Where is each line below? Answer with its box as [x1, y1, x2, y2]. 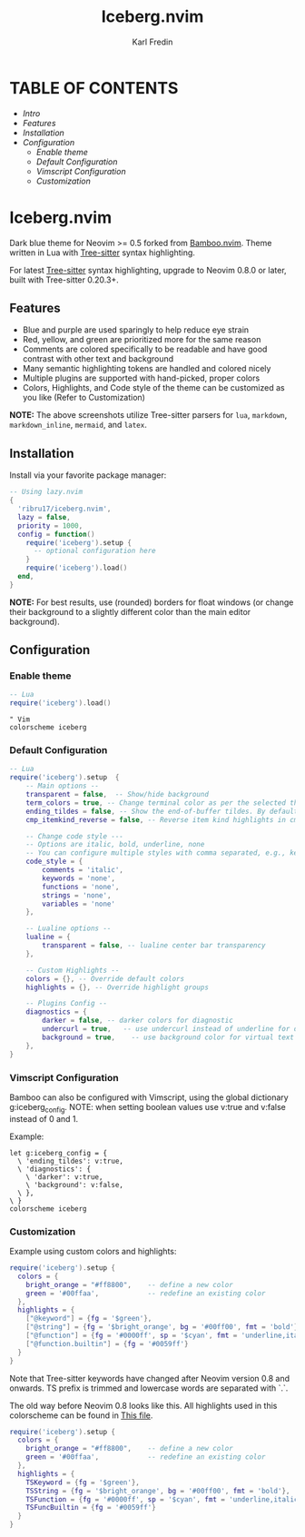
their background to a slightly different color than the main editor [9, 606, 251, 617]
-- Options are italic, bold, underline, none [25, 840, 205, 849]
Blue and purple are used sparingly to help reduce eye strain [22, 324, 250, 335]
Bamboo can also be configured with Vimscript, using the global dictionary [9, 1092, 289, 1103]
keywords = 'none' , [42, 874, 116, 883]
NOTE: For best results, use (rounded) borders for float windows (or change [9, 597, 294, 608]
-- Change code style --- [25, 831, 124, 841]
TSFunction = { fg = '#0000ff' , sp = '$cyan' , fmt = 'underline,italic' [25, 1494, 302, 1504]
